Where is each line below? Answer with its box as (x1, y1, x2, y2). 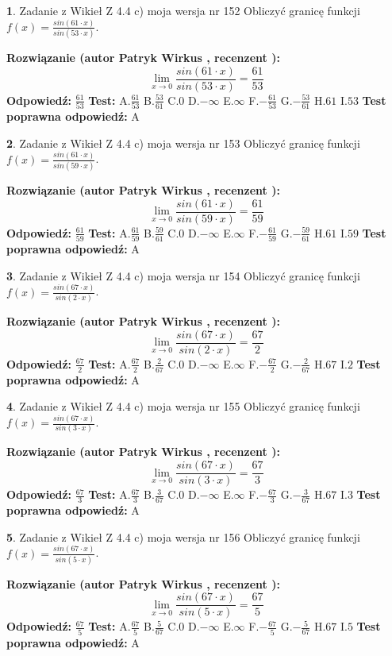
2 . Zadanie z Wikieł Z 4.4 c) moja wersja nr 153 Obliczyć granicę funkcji (6, 134, 360, 151)
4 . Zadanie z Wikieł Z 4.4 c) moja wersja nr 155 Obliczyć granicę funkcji (6, 398, 360, 415)
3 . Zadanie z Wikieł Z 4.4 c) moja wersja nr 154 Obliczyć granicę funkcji (6, 267, 360, 284)
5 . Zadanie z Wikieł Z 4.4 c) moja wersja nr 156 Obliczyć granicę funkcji (6, 528, 360, 545)
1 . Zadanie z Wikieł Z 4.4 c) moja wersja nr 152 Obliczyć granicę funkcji (6, 2, 360, 18)
